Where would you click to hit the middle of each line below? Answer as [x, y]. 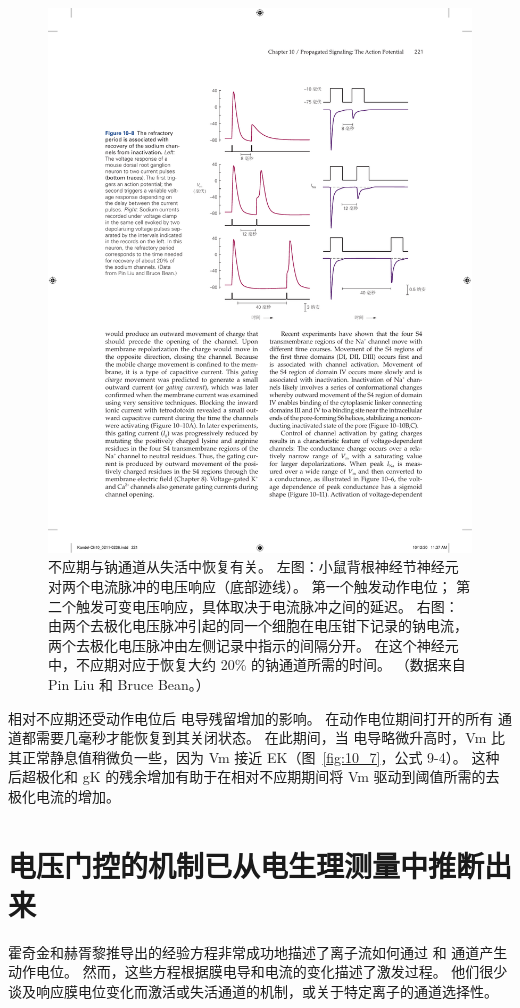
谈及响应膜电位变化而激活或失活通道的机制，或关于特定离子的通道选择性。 [253, 990]
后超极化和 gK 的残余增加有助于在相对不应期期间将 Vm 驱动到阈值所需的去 [254, 776]
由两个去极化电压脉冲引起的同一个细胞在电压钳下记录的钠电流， [258, 625]
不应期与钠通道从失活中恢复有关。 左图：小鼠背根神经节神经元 [253, 566]
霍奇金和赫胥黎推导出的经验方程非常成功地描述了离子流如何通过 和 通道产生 [258, 951]
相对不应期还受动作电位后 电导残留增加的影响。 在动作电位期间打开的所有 [251, 717]
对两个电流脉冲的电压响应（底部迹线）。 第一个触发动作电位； [250, 585]
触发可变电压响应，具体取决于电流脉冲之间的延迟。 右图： [267, 605]
